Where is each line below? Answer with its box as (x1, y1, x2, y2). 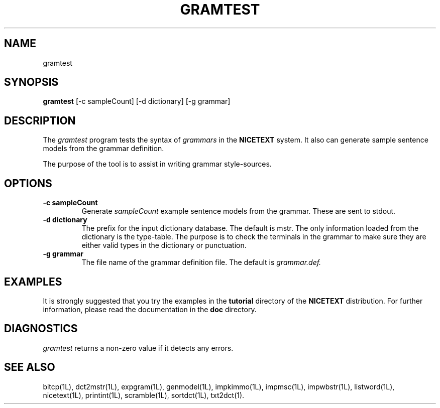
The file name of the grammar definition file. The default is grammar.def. (81, 258, 321, 267)
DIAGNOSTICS (4, 322, 78, 335)
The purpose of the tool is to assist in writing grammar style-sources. (43, 160, 272, 169)
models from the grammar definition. (43, 144, 164, 153)
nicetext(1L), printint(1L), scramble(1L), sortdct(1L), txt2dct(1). (43, 390, 245, 399)
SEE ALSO (4, 361, 55, 374)
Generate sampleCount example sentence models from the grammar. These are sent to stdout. (81, 207, 396, 216)
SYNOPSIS (4, 76, 59, 89)
